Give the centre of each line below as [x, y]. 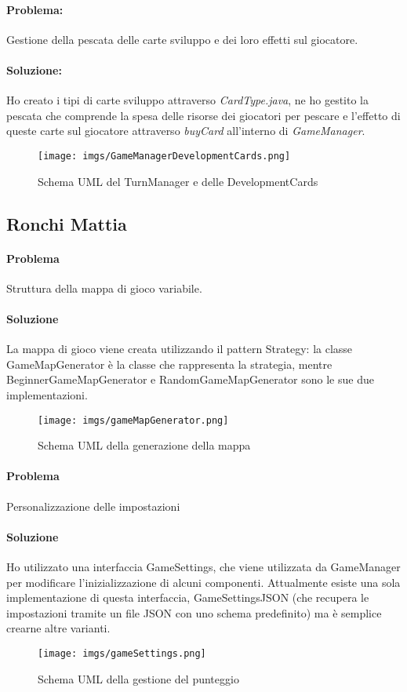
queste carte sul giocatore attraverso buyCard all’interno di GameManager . [186, 131]
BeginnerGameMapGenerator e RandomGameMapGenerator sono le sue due [190, 379]
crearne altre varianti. [58, 628]
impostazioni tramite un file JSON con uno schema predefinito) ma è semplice [194, 612]
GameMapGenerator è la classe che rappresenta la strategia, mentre [169, 364]
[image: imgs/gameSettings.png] [122, 653]
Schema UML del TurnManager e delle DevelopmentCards [178, 181]
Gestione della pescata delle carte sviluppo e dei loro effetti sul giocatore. [182, 39]
